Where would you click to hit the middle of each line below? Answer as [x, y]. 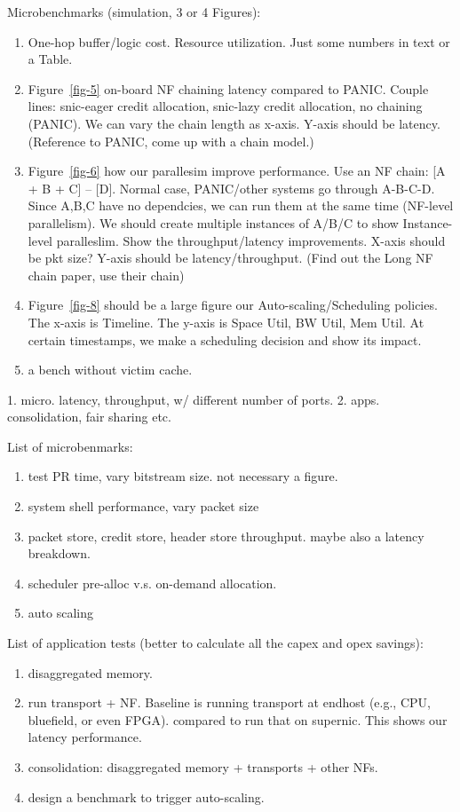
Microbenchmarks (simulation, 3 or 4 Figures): [134, 12]
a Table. [50, 59]
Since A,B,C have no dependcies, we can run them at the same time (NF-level [241, 205]
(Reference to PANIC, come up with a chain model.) [171, 141]
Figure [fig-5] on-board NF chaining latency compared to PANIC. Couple [228, 88]
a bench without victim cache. [110, 370]
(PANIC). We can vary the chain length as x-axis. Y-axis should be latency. [234, 123]
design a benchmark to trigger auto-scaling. [146, 796]
